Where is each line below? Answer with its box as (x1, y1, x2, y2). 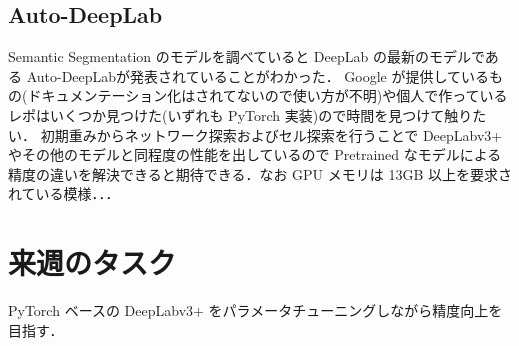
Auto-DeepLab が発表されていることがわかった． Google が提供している (26, 65, 490, 86)
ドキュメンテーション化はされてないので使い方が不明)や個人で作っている (27, 85, 508, 106)
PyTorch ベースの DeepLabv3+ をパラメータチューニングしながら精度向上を (8, 300, 503, 321)
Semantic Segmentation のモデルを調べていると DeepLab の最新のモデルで (8, 46, 485, 67)
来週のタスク (8, 242, 177, 283)
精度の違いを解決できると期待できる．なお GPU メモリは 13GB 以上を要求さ (8, 163, 513, 184)
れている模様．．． (8, 183, 120, 204)
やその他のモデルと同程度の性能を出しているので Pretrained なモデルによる (8, 144, 502, 165)
